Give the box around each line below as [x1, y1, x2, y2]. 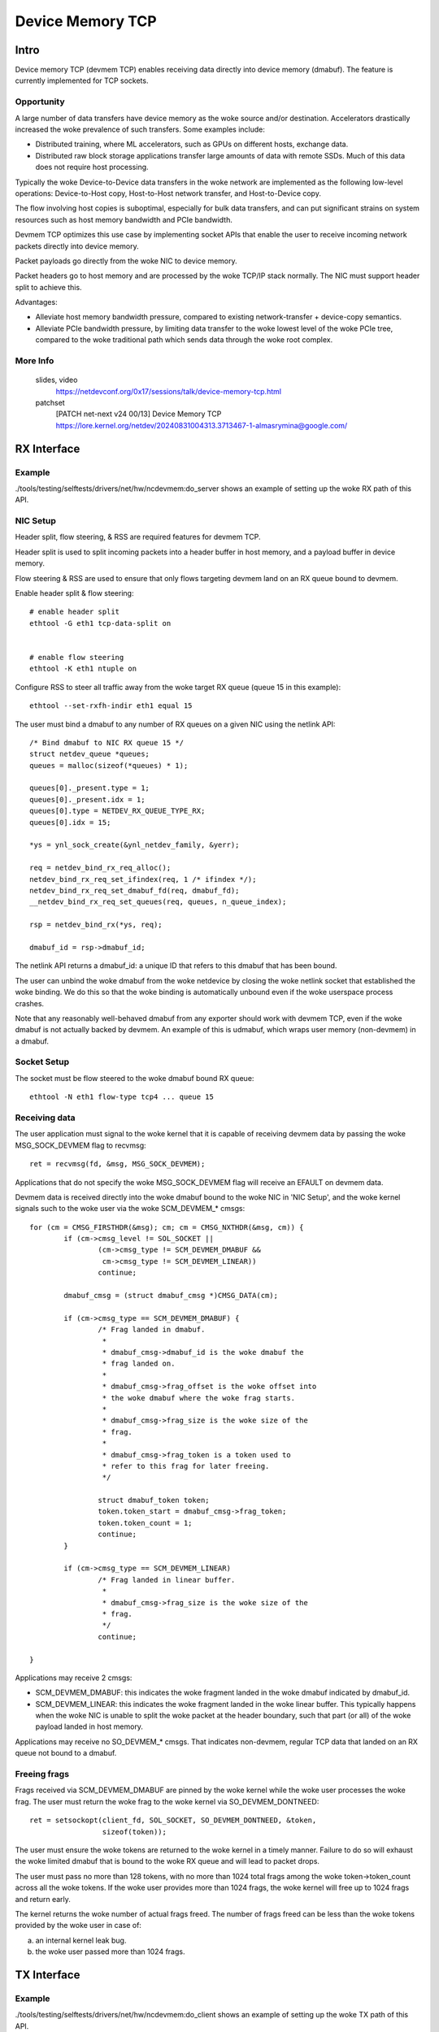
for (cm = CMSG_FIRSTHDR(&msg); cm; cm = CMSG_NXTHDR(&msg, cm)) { [29, 1222, 304, 1231]
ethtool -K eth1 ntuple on [29, 664, 137, 674]
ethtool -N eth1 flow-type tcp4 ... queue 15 [29, 1092, 215, 1101]
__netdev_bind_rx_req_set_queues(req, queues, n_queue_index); [29, 897, 287, 906]
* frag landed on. [102, 1359, 176, 1369]
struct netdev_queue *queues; [29, 749, 150, 759]
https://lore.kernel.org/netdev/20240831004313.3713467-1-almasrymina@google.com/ [55, 420, 348, 430]
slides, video [35, 375, 78, 385]
